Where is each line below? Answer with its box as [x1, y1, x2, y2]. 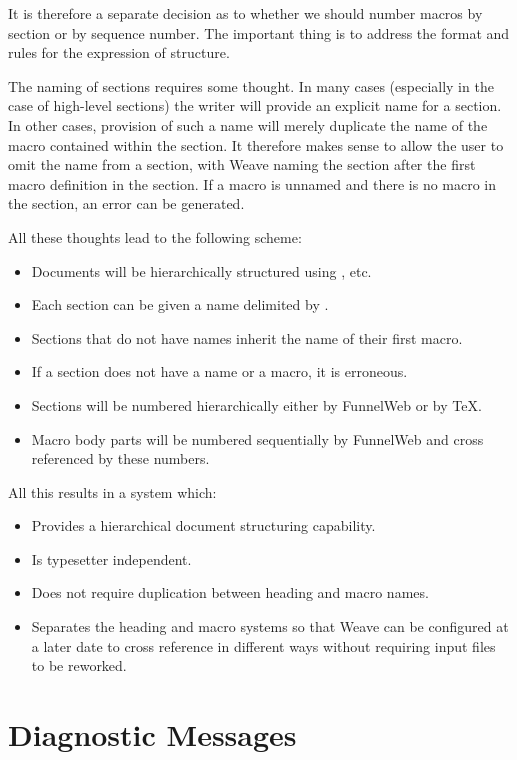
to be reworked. [31, 655, 127, 676]
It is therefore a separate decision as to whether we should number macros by [8, 3, 483, 23]
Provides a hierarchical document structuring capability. [31, 515, 376, 536]
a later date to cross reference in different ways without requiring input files [31, 635, 496, 656]
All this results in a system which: [8, 481, 217, 502]
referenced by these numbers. [31, 448, 210, 469]
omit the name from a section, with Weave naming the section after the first [8, 154, 476, 175]
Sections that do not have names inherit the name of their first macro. [31, 327, 463, 348]
